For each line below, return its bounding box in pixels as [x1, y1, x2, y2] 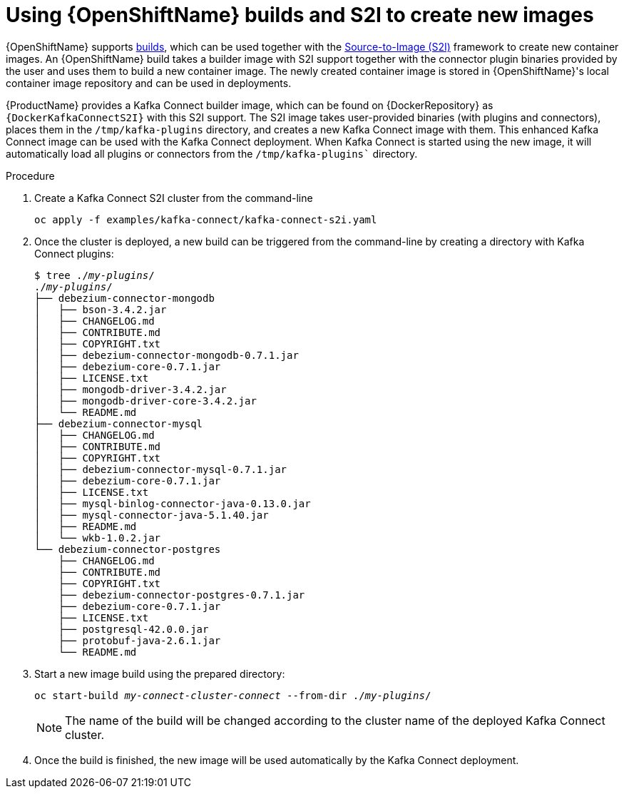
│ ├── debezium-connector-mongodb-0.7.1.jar [34, 349, 299, 361]
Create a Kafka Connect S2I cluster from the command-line [34, 191, 313, 204]
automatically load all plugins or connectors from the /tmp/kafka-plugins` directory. [6, 147, 418, 160]
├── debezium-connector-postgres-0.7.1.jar [58, 589, 305, 601]
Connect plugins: [34, 247, 114, 260]
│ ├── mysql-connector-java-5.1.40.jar [34, 509, 269, 521]
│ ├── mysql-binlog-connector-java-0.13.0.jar [34, 497, 311, 509]
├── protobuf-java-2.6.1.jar [58, 634, 221, 646]
